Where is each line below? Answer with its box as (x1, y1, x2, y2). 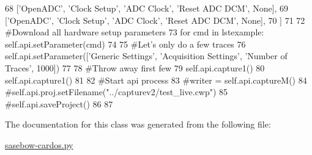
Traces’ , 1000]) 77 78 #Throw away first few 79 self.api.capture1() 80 (5, 61, 265, 74)
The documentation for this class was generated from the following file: (5, 118, 271, 131)
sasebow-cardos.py (5, 138, 73, 151)
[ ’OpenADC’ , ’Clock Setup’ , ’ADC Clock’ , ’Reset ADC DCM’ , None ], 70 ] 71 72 (5, 13, 305, 26)
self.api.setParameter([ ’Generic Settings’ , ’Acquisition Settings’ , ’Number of (5, 49, 288, 62)
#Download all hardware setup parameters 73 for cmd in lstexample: (5, 26, 264, 38)
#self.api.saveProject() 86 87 (5, 97, 113, 110)
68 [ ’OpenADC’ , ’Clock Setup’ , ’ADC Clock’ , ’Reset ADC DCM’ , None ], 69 (5, 2, 289, 14)
